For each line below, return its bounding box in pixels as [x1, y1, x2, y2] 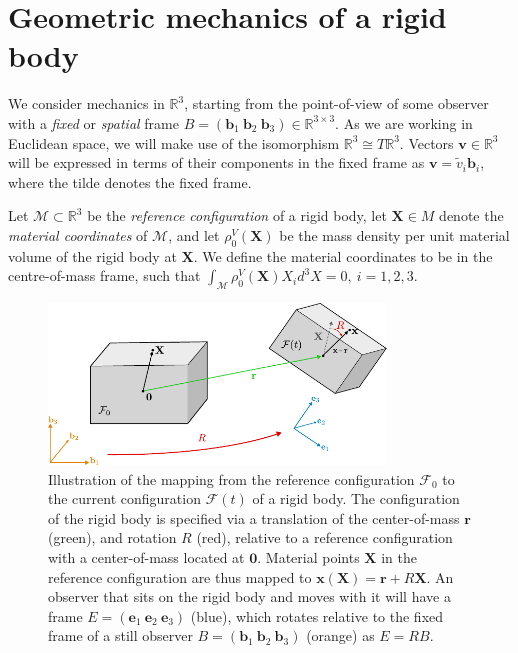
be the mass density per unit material [279, 224, 510, 245]
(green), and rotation [48, 527, 177, 548]
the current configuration [48, 488, 201, 509]
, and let [168, 224, 220, 245]
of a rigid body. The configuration [252, 488, 460, 509]
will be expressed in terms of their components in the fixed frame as [8, 152, 425, 173]
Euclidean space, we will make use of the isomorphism [8, 132, 340, 153]
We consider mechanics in [8, 93, 165, 114]
